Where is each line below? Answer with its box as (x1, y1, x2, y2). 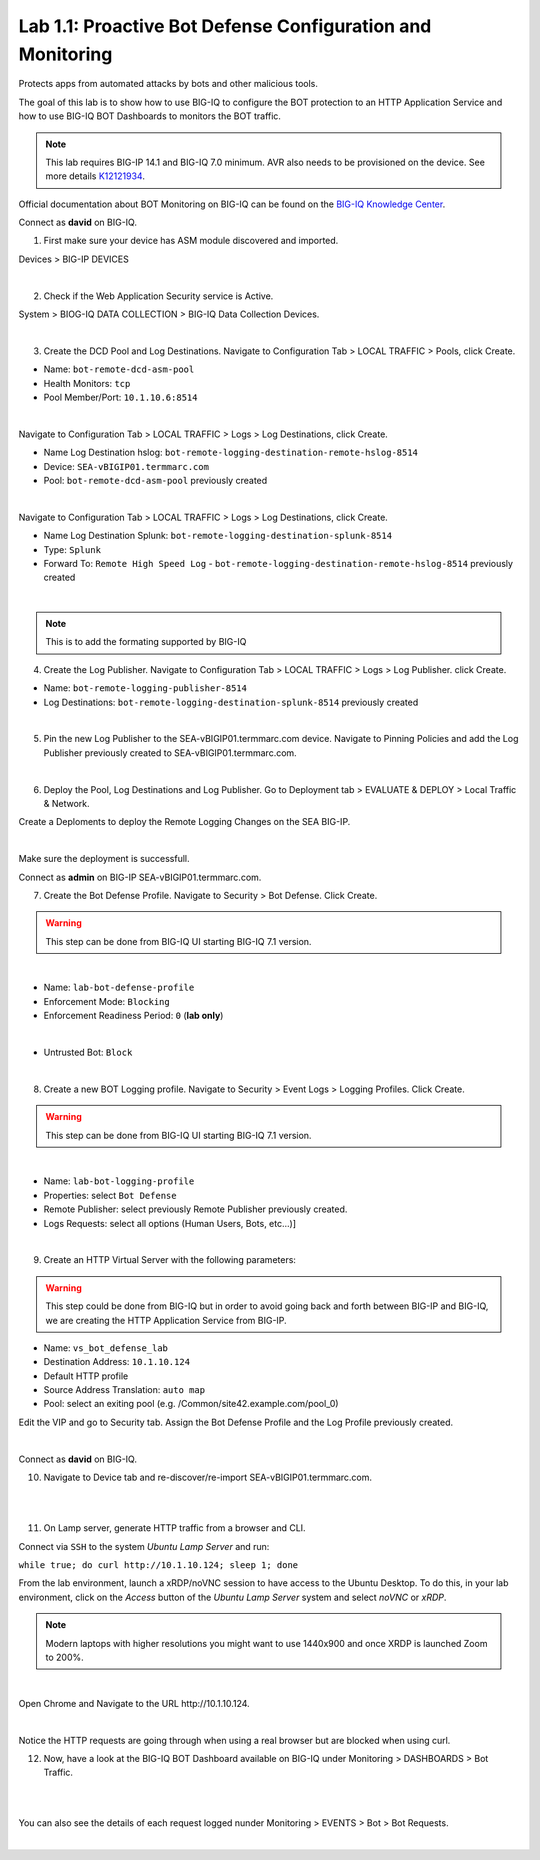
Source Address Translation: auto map (43, 1384, 205, 1396)
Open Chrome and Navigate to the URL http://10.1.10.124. (18, 1697, 250, 1709)
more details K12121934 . (45, 170, 145, 182)
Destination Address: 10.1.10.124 (43, 1356, 190, 1368)
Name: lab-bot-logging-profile (43, 1175, 195, 1187)
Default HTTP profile (43, 1370, 129, 1382)
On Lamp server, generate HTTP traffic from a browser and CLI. (43, 1522, 306, 1534)
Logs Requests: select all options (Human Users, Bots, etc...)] (43, 1217, 297, 1229)
